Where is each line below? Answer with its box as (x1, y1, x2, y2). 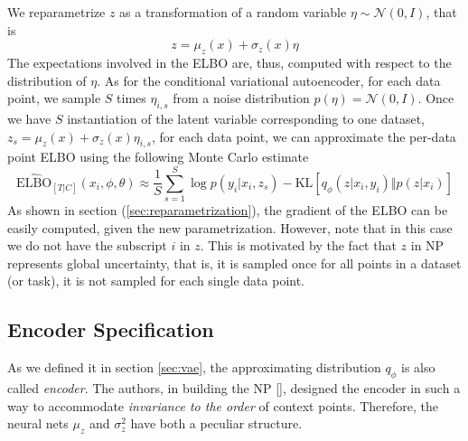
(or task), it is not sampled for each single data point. (7, 271, 304, 290)
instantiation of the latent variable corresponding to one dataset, (67, 108, 426, 127)
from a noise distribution (173, 89, 310, 108)
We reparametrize (7, 3, 106, 21)
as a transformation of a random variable (119, 3, 347, 21)
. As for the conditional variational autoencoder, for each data (97, 70, 441, 89)
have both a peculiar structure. (130, 414, 303, 433)
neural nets (7, 414, 69, 433)
